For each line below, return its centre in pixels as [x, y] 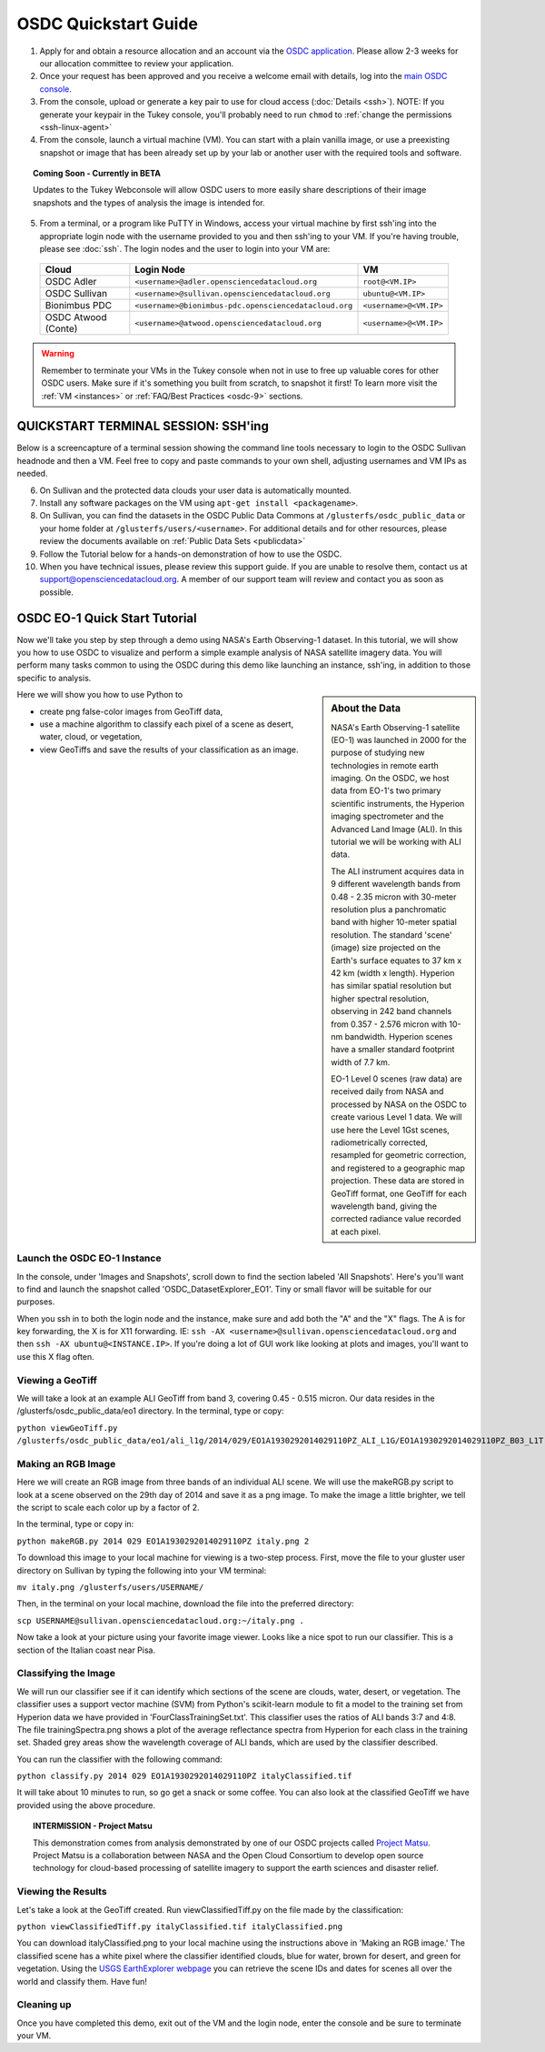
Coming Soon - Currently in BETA [97, 174]
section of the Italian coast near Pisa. [86, 1650]
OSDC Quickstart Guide [108, 24]
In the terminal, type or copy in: [75, 1524]
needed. [32, 474]
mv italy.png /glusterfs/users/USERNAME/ [110, 1588]
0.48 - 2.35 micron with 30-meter [394, 897]
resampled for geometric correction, [399, 1155]
